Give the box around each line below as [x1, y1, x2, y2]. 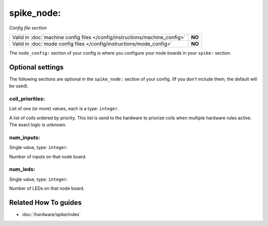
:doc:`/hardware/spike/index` [21, 212, 81, 218]
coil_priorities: [9, 95, 45, 102]
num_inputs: [9, 134, 40, 141]
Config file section [9, 25, 47, 31]
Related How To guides [9, 199, 82, 207]
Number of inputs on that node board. [9, 153, 87, 159]
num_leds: [9, 166, 35, 173]
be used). [9, 83, 29, 89]
